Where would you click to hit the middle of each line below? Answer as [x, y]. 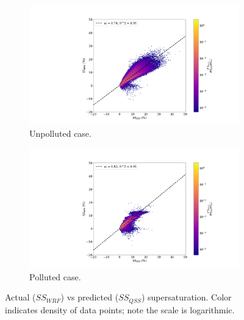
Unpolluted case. [60, 133]
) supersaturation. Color [186, 297]
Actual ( [20, 297]
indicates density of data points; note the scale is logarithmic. [120, 309]
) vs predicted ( [90, 297]
